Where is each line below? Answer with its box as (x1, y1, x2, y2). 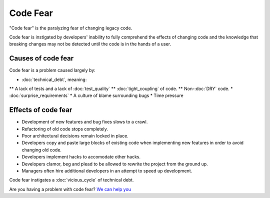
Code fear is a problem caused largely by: (9, 67, 96, 73)
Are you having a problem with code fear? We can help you (9, 186, 131, 192)
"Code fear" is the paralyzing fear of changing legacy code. (9, 25, 132, 31)
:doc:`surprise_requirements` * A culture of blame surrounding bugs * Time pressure (9, 92, 183, 98)
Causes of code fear (9, 54, 74, 62)
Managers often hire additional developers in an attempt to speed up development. (21, 168, 192, 174)
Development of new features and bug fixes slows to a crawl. (21, 119, 148, 125)
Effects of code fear (9, 105, 72, 114)
